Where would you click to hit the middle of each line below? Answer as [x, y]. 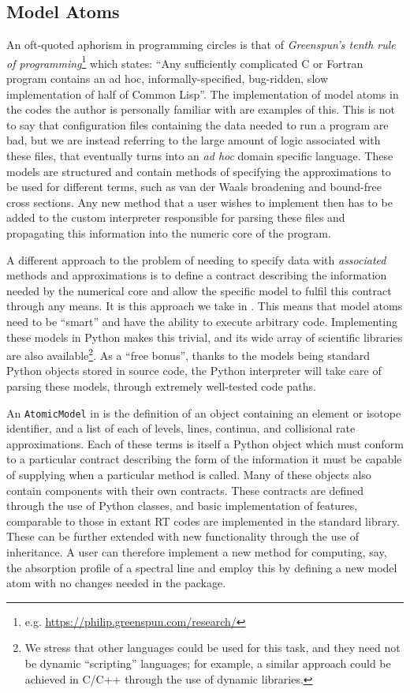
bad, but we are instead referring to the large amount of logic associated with [194, 140]
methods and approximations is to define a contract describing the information [197, 275]
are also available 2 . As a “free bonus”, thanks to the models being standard [188, 354]
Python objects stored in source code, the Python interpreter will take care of [194, 371]
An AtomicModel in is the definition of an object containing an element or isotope [204, 412]
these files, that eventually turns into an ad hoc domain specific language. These [200, 156]
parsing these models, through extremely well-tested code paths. [161, 386]
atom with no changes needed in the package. [116, 583]
